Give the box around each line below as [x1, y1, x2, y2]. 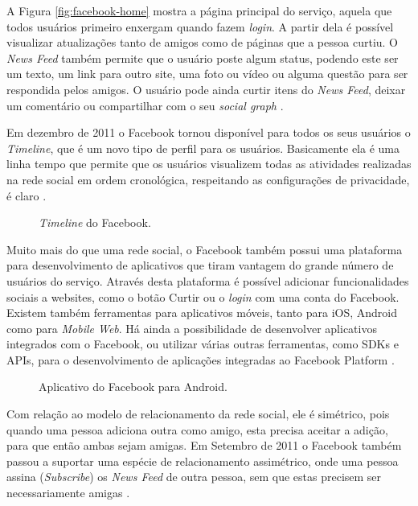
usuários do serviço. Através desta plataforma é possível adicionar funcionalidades [6, 272, 409, 289]
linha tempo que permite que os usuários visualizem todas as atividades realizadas [6, 155, 412, 172]
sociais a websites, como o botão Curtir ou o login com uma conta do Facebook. [6, 288, 400, 305]
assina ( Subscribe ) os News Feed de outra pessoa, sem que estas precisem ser [6, 468, 382, 485]
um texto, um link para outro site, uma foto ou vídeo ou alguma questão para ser [6, 65, 408, 82]
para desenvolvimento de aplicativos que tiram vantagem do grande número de [6, 257, 394, 274]
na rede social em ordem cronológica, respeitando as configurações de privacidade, [6, 171, 410, 187]
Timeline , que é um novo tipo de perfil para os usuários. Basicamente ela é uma [6, 139, 400, 156]
